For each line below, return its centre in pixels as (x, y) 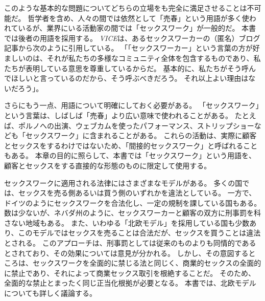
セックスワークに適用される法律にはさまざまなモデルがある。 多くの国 (123, 182)
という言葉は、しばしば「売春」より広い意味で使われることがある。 (118, 115)
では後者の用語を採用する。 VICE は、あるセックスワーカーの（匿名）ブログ (132, 38)
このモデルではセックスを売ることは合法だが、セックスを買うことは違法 (139, 233)
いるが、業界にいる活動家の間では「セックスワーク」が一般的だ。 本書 (137, 28)
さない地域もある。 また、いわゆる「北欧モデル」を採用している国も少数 (127, 222)
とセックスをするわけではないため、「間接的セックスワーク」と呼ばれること (131, 145)
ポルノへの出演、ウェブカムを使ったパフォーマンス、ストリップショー (136, 125)
